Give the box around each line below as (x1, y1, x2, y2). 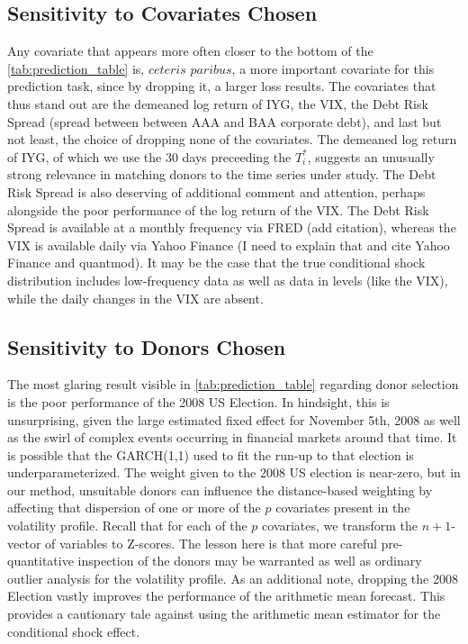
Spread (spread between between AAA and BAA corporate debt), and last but (7, 112, 442, 131)
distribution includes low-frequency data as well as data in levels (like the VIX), (7, 270, 448, 289)
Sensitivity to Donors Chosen (7, 332, 286, 360)
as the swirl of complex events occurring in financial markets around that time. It (7, 428, 457, 447)
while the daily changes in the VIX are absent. (7, 288, 264, 307)
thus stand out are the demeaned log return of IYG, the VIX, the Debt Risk (7, 94, 428, 113)
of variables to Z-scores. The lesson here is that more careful (45, 533, 377, 552)
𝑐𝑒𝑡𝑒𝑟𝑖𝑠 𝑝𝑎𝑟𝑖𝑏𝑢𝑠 (148, 63, 232, 77)
